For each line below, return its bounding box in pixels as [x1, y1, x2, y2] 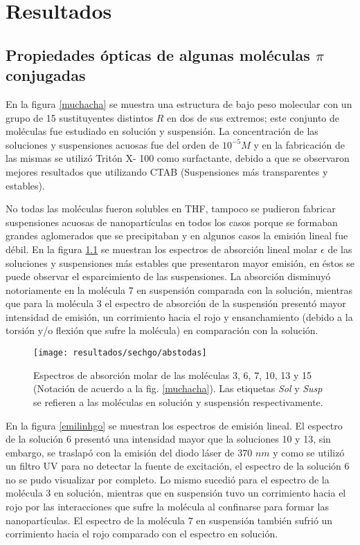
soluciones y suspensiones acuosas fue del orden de [6, 137, 219, 151]
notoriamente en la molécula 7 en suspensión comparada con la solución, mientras [6, 282, 352, 297]
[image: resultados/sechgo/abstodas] [33, 348, 207, 358]
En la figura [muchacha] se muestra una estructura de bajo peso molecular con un [6, 96, 352, 111]
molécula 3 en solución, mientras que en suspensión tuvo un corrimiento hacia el [6, 486, 346, 500]
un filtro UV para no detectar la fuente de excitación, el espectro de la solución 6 [6, 459, 350, 473]
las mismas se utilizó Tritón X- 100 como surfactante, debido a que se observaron [6, 151, 350, 165]
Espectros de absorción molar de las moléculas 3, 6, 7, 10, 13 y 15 [33, 367, 312, 382]
